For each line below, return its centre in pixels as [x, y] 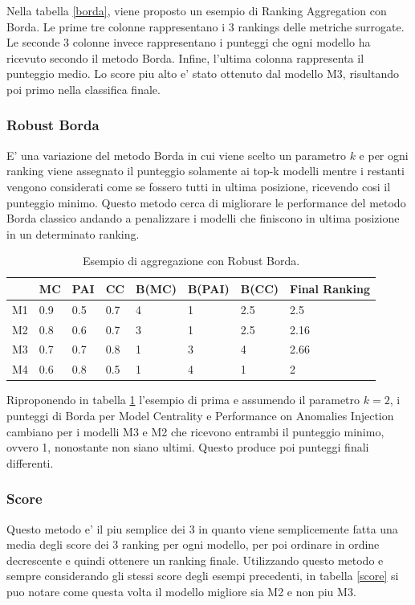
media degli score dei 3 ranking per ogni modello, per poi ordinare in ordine [193, 544]
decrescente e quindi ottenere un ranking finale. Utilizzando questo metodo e [195, 560]
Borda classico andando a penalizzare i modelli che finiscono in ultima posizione [203, 218]
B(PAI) [208, 288]
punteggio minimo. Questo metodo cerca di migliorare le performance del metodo [206, 202]
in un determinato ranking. [73, 233]
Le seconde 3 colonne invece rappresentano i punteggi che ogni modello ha [189, 42]
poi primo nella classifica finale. [83, 89]
